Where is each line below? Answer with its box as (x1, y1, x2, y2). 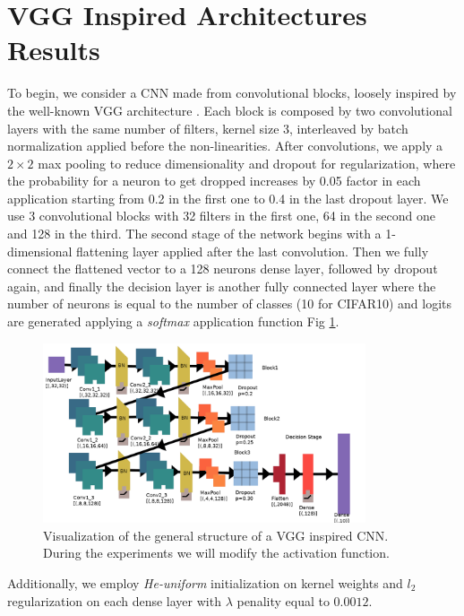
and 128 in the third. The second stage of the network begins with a (7, 224, 382, 243)
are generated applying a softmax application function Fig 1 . (7, 312, 339, 331)
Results (7, 31, 100, 68)
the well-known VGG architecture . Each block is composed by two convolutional (7, 100, 452, 119)
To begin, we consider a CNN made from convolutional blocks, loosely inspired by (7, 83, 457, 102)
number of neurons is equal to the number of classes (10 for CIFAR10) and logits (7, 294, 452, 313)
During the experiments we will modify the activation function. (43, 543, 390, 562)
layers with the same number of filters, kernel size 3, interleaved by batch (7, 118, 408, 137)
